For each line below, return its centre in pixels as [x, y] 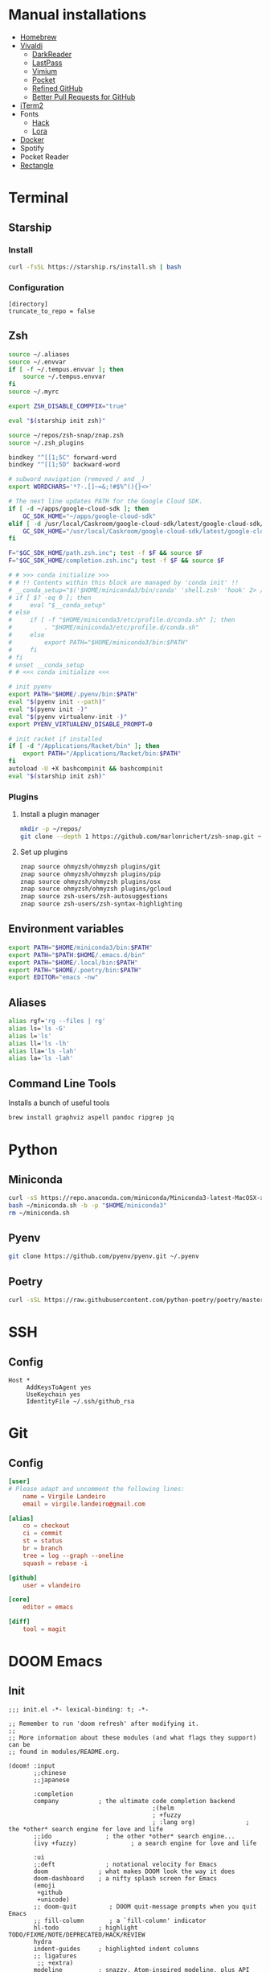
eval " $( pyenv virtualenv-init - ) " [68, 717]
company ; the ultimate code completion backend [134, 1801]
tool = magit [45, 1629]
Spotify [32, 148]
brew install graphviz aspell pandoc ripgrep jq [91, 1118]
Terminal [39, 198]
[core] [19, 1600]
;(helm [163, 1808]
